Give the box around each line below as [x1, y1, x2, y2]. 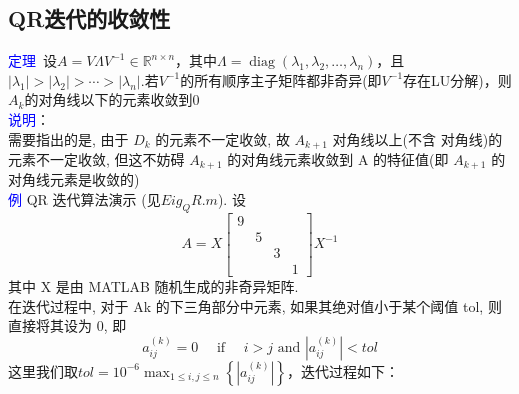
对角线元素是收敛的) [8, 169, 140, 190]
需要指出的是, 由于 [8, 128, 129, 149]
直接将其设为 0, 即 [8, 315, 127, 336]
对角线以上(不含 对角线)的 [332, 128, 503, 149]
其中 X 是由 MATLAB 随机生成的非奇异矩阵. [8, 276, 299, 296]
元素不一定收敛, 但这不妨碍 [8, 149, 185, 170]
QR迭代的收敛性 [8, 3, 171, 34]
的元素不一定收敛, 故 [155, 128, 290, 149]
